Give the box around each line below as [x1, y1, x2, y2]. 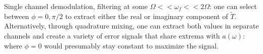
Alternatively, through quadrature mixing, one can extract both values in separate [4, 20, 259, 31]
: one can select [209, 1, 257, 11]
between [4, 10, 29, 21]
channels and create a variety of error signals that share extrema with [4, 30, 220, 40]
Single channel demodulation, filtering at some [4, 1, 148, 11]
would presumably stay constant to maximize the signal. [44, 40, 219, 50]
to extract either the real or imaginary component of [65, 10, 228, 21]
